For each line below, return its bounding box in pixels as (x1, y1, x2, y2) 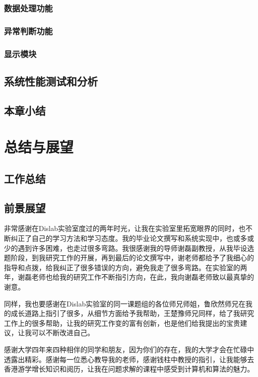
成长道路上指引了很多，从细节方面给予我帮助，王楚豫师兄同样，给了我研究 (10, 308, 254, 318)
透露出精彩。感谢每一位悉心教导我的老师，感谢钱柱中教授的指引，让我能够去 (4, 354, 254, 364)
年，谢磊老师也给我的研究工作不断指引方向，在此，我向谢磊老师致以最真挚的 (4, 272, 254, 282)
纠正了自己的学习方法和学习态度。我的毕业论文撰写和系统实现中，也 (10, 233, 233, 243)
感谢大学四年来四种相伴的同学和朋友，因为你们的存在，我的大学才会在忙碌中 (4, 344, 254, 354)
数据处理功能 (4, 1, 53, 14)
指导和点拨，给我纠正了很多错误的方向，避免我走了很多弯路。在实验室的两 (4, 262, 247, 272)
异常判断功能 (4, 24, 53, 37)
